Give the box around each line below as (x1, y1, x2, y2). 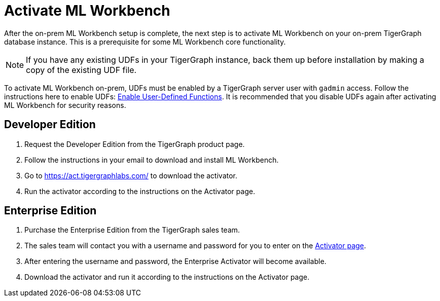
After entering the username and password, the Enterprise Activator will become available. (24, 257, 326, 266)
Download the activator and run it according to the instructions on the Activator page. (24, 273, 310, 282)
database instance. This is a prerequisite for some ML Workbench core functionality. (4, 37, 286, 46)
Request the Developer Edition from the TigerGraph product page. (24, 139, 245, 148)
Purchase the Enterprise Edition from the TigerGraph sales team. (24, 225, 240, 235)
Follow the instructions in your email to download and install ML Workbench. (24, 155, 279, 164)
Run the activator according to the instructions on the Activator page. (24, 186, 255, 196)
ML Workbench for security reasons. (4, 100, 126, 109)
